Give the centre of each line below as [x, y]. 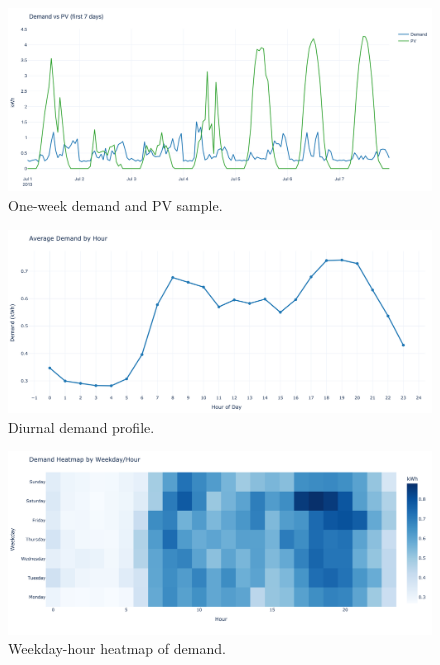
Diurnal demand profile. [81, 426]
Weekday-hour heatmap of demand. [117, 648]
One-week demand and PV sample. [115, 205]
